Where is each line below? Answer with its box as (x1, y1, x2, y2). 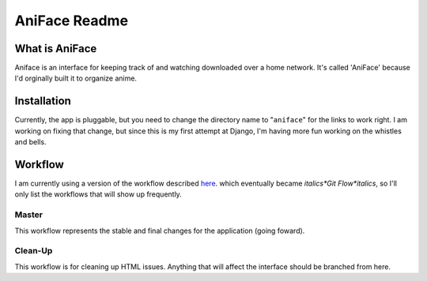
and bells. (14, 137, 47, 147)
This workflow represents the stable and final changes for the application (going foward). (14, 226, 305, 235)
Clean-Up (14, 245, 53, 257)
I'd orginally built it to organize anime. (14, 73, 138, 83)
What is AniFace (14, 42, 97, 55)
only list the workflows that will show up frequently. (14, 189, 182, 199)
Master (14, 209, 43, 220)
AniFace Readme (14, 12, 129, 29)
